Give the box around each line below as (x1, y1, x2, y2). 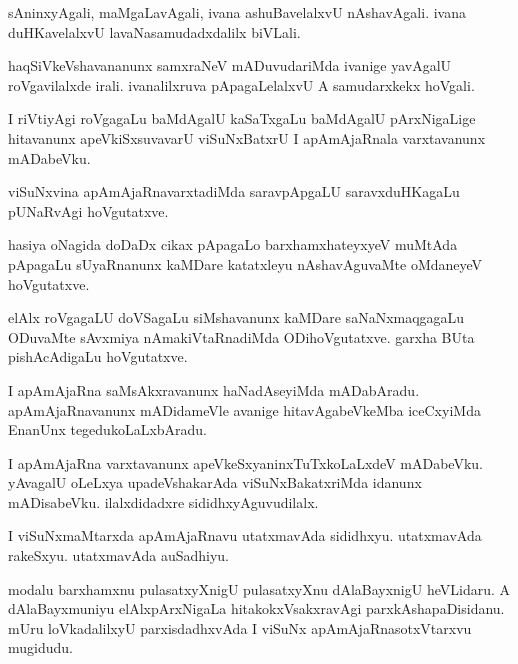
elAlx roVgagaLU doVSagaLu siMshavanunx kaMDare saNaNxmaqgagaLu (8, 307, 465, 328)
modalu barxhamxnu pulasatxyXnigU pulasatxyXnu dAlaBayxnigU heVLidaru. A (8, 578, 511, 599)
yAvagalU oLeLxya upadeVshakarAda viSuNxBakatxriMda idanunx (8, 472, 422, 493)
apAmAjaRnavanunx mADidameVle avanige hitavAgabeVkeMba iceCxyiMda (8, 399, 481, 420)
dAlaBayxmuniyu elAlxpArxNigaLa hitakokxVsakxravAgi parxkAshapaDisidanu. (8, 598, 505, 619)
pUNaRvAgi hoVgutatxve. (8, 200, 169, 221)
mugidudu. (8, 637, 73, 658)
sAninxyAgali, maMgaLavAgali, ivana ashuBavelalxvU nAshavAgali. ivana (8, 2, 466, 22)
